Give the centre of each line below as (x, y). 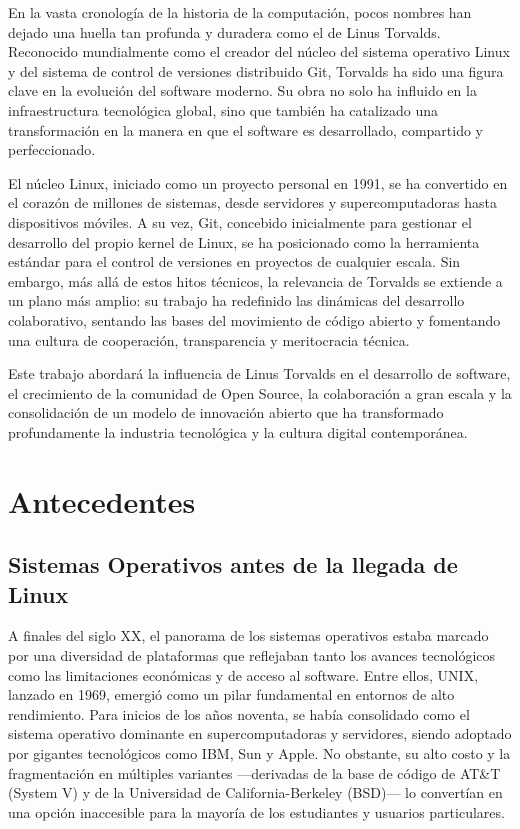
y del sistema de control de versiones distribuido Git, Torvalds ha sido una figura (256, 70)
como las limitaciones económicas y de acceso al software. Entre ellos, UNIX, (243, 674)
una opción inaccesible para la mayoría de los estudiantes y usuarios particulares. (256, 811)
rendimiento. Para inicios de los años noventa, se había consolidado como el (239, 713)
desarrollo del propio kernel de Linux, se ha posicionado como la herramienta (244, 241)
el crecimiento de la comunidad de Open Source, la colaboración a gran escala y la (260, 392)
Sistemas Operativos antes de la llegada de (233, 564)
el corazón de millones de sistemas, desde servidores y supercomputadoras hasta (252, 202)
